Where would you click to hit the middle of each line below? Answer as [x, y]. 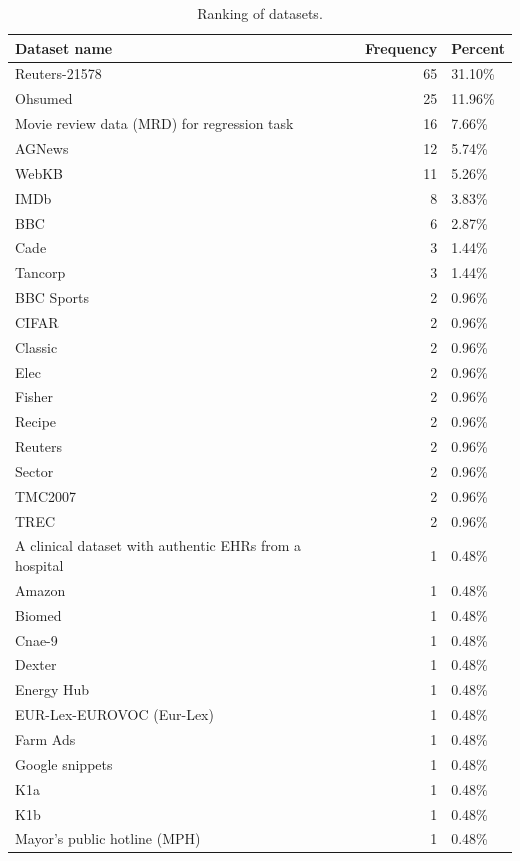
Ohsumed [44, 98]
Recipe [36, 421]
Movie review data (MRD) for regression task [154, 123]
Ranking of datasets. [260, 13]
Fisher [34, 396]
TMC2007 [46, 495]
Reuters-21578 [58, 73]
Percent [478, 47]
